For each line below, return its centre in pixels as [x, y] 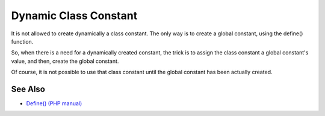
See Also [28, 89]
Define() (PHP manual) [54, 103]
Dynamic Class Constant [74, 16]
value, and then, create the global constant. [65, 61]
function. [22, 41]
